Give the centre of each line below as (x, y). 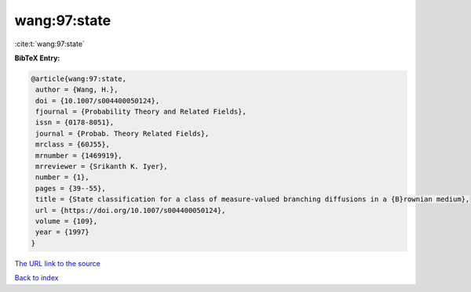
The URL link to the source (58, 263)
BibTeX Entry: (37, 58)
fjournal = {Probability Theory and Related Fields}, (141, 112)
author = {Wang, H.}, (77, 90)
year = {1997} (62, 232)
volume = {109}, (67, 221)
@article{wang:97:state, (79, 79)
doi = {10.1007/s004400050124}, (98, 101)
